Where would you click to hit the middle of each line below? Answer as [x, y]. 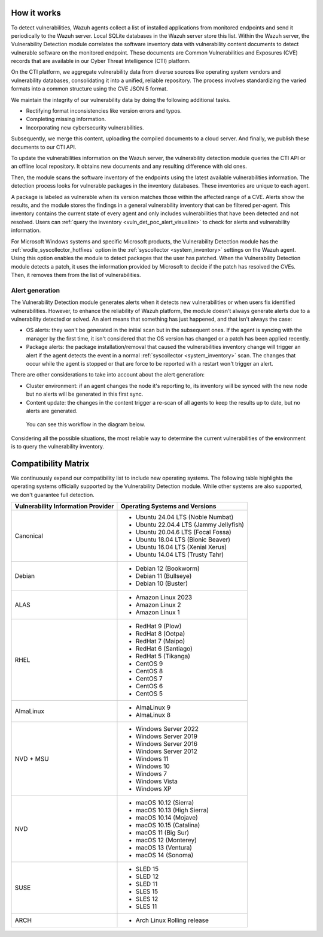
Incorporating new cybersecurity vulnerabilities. [85, 127]
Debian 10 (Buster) [161, 583]
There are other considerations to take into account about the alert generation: [108, 375]
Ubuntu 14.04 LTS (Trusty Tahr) [180, 555]
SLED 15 [147, 869]
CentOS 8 [149, 671]
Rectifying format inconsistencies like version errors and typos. [104, 111]
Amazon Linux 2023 [164, 598]
